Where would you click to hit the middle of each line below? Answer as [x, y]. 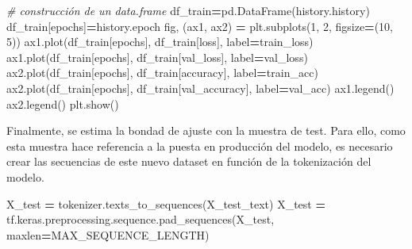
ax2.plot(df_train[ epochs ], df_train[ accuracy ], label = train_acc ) [162, 73]
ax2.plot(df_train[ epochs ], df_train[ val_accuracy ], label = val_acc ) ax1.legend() [200, 88]
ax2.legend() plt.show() [63, 103]
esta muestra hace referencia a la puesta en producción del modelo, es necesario [200, 146]
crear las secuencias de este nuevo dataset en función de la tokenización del [189, 161]
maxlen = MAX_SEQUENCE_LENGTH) [108, 234]
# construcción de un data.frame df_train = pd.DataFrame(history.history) [188, 10]
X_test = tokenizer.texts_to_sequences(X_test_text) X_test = [166, 203]
